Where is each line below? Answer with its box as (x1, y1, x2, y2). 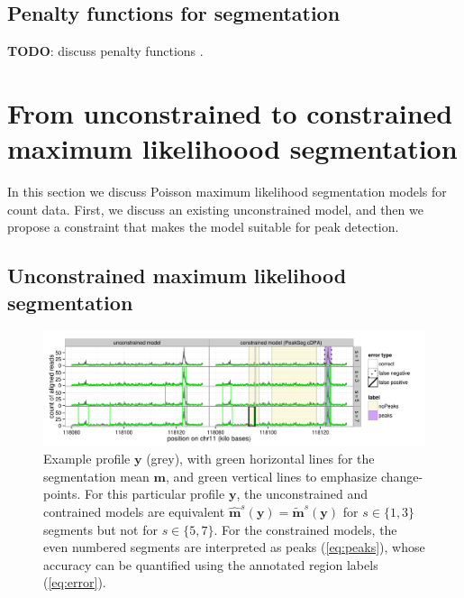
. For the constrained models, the (214, 520, 397, 538)
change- (380, 466, 423, 485)
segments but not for (43, 520, 158, 538)
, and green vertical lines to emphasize (165, 466, 378, 485)
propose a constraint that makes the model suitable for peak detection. (7, 217, 399, 236)
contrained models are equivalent (43, 501, 225, 520)
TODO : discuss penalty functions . (7, 41, 204, 60)
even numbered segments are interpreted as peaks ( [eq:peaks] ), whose (43, 538, 425, 557)
